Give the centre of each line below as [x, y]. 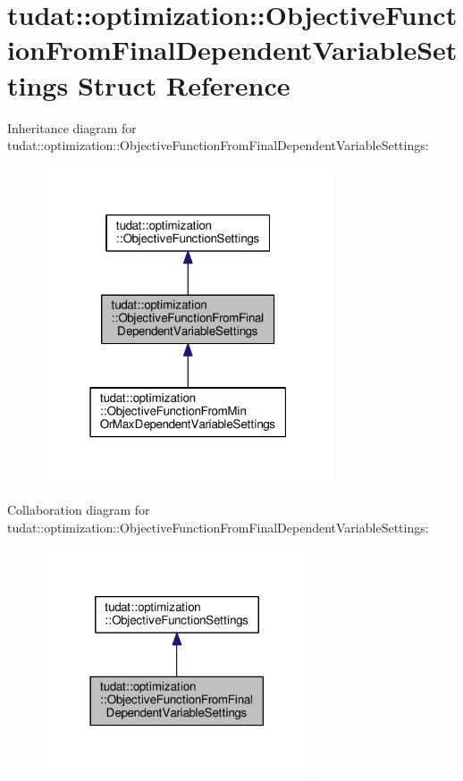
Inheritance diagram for [72, 127]
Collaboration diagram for [79, 510]
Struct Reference [184, 84]
